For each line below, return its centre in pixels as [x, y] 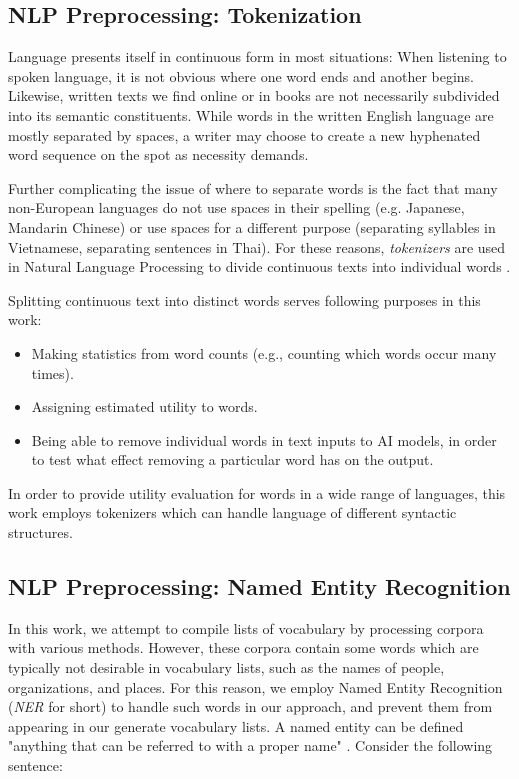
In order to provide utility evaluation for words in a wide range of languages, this [257, 492]
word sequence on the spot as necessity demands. [158, 154]
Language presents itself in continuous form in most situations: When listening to [257, 56]
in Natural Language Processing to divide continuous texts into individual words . [259, 266]
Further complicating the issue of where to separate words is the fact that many [253, 187]
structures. [40, 532]
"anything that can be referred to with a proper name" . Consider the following [250, 745]
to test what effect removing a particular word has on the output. [232, 459]
